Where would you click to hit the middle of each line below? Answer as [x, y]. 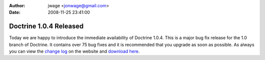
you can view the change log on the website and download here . [74, 51]
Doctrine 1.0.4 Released [46, 26]
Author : [17, 6]
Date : [15, 13]
